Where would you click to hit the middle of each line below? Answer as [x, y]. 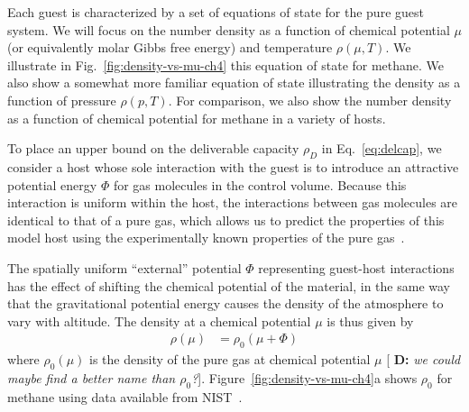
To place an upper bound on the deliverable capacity [153, 148]
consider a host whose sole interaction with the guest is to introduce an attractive [233, 166]
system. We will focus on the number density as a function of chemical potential [229, 29]
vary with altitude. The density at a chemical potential [159, 320]
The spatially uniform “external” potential [124, 267]
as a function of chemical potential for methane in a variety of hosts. [197, 118]
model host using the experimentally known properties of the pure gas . [206, 238]
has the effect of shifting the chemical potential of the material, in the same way [229, 285]
